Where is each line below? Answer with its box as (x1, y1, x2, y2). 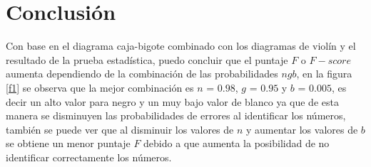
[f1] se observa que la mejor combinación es (6, 80, 194, 95)
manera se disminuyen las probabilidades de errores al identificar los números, (6, 108, 346, 123)
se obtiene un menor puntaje (6, 136, 131, 151)
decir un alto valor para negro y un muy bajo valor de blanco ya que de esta (6, 94, 339, 109)
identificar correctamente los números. (6, 149, 172, 164)
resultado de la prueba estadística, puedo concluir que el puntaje (6, 52, 288, 67)
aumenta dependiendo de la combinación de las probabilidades (6, 66, 278, 81)
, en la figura (296, 66, 352, 81)
